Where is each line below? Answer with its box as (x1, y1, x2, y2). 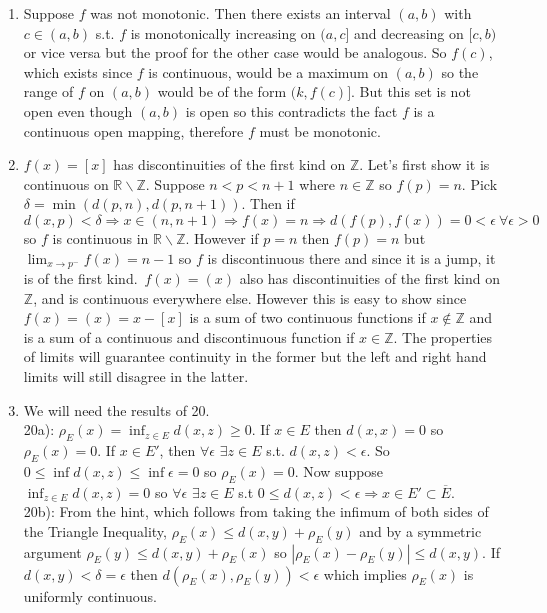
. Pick (461, 173, 498, 194)
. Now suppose (294, 460, 384, 481)
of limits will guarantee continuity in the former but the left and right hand (23, 346, 487, 367)
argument (23, 541, 82, 562)
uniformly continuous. (23, 585, 157, 606)
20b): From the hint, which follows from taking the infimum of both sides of (23, 501, 489, 522)
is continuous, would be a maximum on (148, 61, 389, 82)
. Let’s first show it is (359, 154, 490, 175)
